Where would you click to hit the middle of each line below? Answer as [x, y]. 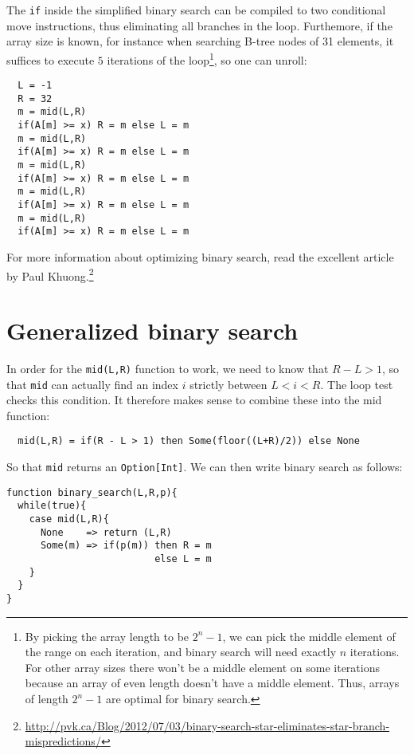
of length [47, 699]
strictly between [228, 384]
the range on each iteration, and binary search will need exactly [181, 652]
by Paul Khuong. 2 [50, 274]
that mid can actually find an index [92, 384]
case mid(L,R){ [69, 519]
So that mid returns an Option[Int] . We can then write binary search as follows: [205, 467]
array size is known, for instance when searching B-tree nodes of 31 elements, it [200, 41]
